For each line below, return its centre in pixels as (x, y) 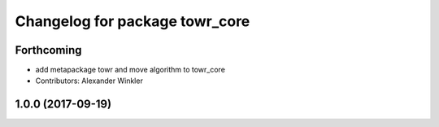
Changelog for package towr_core (133, 21)
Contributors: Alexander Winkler (89, 81)
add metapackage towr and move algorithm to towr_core (130, 70)
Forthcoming (48, 50)
